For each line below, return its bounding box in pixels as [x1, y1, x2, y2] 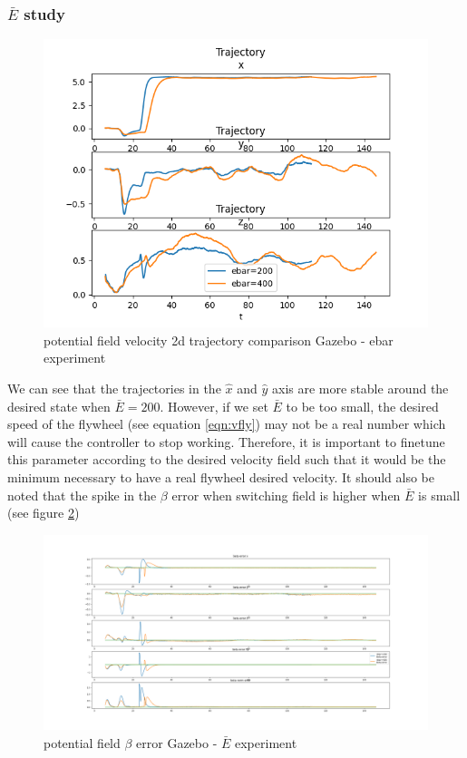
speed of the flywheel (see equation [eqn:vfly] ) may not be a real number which [7, 414, 446, 433]
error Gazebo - [136, 733, 218, 752]
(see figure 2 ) [7, 503, 80, 522]
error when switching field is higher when [171, 485, 401, 504]
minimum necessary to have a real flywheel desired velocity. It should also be [7, 467, 435, 486]
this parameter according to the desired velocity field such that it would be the [7, 450, 446, 469]
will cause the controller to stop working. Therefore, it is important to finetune [7, 432, 445, 451]
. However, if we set [160, 396, 268, 415]
